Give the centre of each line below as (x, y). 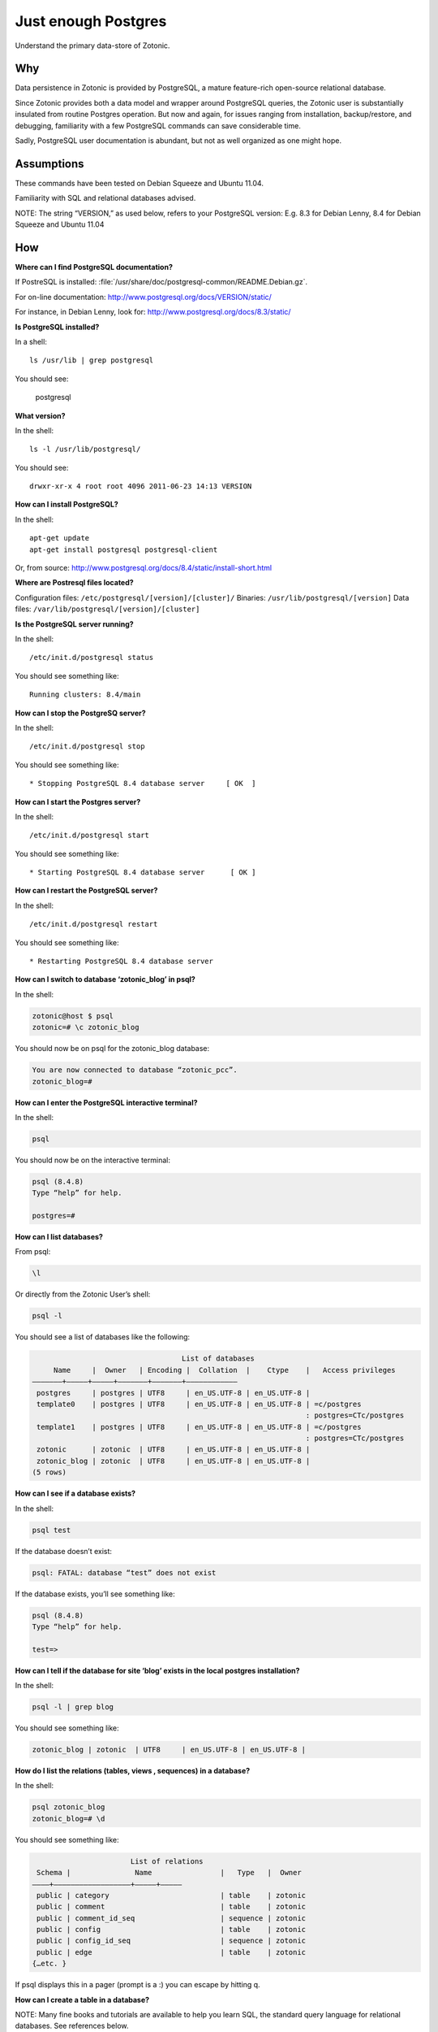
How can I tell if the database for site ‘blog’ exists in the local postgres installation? (157, 1670)
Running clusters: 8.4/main (85, 695)
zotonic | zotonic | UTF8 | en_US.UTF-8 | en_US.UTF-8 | (174, 1450)
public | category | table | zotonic (172, 1895)
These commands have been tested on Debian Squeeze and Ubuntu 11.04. (139, 183)
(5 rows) (49, 1472)
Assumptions (49, 164)
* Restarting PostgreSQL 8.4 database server (122, 962)
